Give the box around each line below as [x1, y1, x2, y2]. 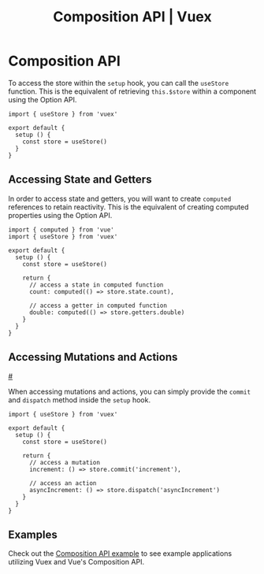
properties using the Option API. [8, 210, 113, 220]
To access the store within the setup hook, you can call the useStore [8, 78, 229, 87]
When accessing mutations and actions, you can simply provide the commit [8, 387, 251, 396]
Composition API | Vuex [53, 8, 212, 26]
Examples [8, 528, 58, 541]
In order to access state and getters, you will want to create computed [8, 194, 232, 203]
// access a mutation [28, 458, 101, 466]
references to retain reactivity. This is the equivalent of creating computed [8, 202, 249, 212]
